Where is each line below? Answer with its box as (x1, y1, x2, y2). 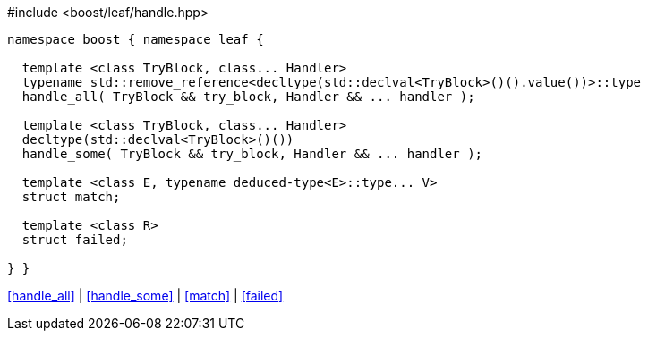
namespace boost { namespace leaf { (7, 32, 264, 46)
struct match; (21, 190, 121, 204)
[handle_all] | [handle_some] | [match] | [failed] (7, 288, 284, 303)
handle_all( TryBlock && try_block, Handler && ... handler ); (21, 89, 475, 104)
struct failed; (21, 232, 128, 247)
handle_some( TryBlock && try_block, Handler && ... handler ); (21, 147, 483, 161)
